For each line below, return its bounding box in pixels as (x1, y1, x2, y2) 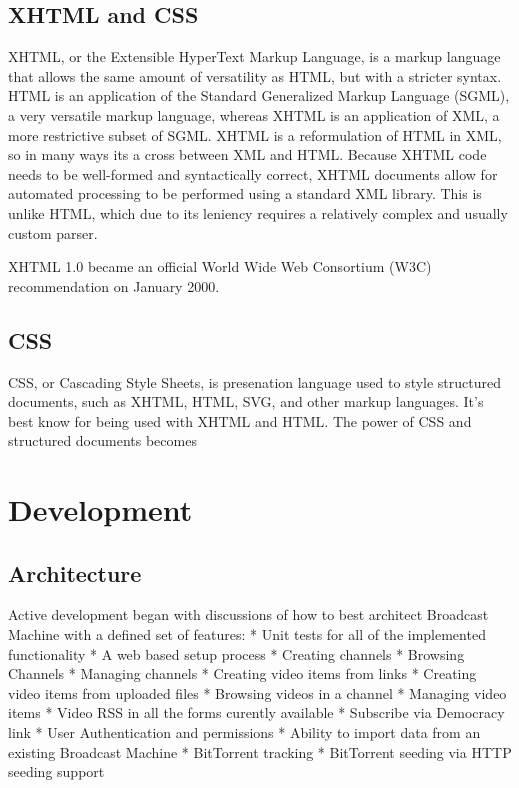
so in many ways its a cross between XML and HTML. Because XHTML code (8, 144, 487, 165)
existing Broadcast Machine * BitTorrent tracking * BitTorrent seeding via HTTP (8, 741, 512, 762)
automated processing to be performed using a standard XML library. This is (8, 183, 482, 204)
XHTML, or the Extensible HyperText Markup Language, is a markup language (8, 46, 501, 67)
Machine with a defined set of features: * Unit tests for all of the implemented (8, 624, 486, 645)
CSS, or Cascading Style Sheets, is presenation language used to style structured (8, 371, 502, 392)
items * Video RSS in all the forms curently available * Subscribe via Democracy (8, 702, 505, 723)
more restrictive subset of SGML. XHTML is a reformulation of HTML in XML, (8, 124, 502, 145)
